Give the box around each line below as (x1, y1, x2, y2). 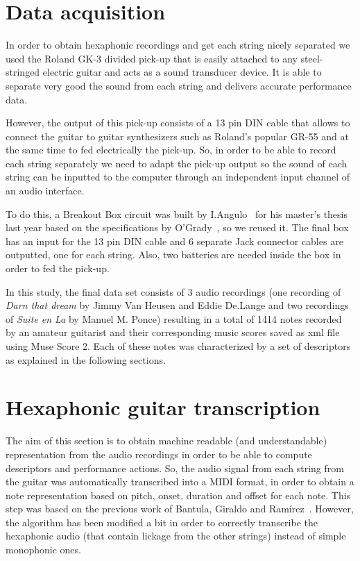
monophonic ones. (6, 542, 81, 557)
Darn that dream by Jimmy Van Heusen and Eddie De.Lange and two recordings (6, 298, 349, 312)
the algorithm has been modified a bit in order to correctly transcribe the (6, 514, 318, 529)
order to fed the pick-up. (6, 261, 110, 276)
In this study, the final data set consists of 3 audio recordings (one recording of (6, 284, 341, 299)
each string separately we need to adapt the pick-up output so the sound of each (6, 156, 348, 170)
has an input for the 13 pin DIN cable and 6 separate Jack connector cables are (6, 233, 343, 248)
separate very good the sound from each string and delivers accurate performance (6, 78, 352, 92)
